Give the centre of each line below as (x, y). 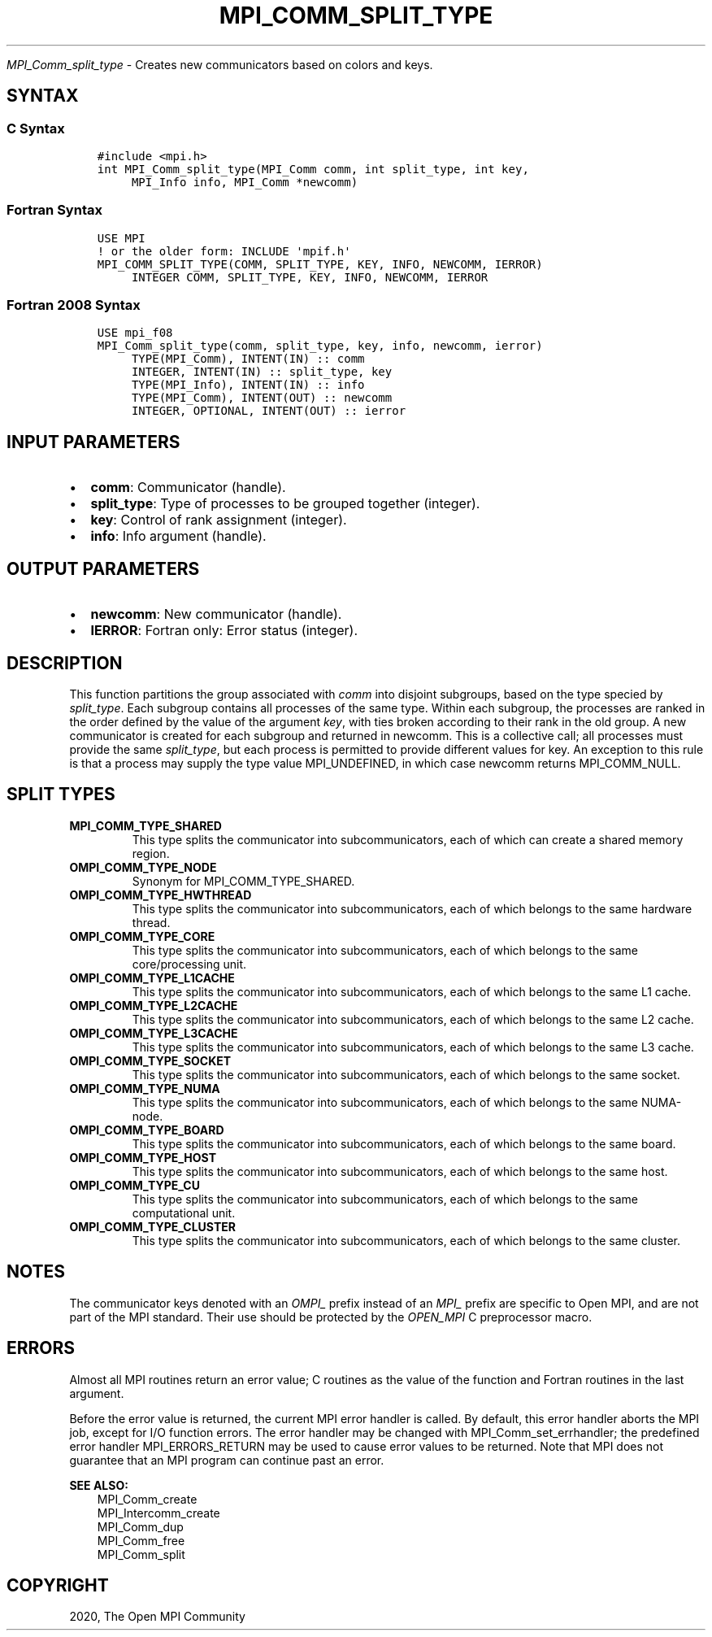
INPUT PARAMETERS (93, 442)
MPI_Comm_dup (140, 1526)
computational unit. (184, 1213)
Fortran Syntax (54, 210)
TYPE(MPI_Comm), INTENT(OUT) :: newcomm (262, 398)
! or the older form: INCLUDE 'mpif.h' (224, 251)
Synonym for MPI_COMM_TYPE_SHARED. (243, 881)
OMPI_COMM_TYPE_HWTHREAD (161, 895)
